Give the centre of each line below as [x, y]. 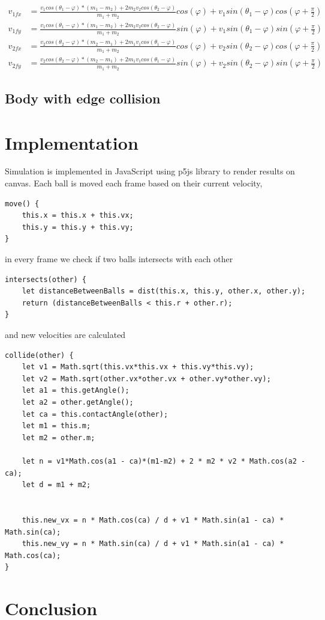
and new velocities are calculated [65, 334]
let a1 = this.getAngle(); [76, 391]
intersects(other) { [46, 279]
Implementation [72, 142]
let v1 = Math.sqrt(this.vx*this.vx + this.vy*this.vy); [138, 367]
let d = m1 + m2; [56, 485]
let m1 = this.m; [56, 426]
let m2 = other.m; [58, 437]
